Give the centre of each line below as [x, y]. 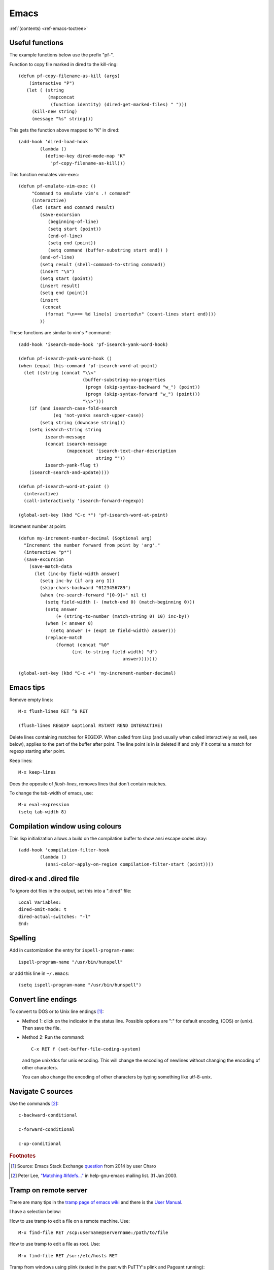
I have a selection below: [35, 1212]
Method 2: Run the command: [53, 1037]
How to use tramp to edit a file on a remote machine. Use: [70, 1221]
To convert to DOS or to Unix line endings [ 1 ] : [57, 1011]
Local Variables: [40, 902]
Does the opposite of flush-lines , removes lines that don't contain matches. [88, 784]
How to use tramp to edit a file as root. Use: [55, 1244]
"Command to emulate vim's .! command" [81, 193]
